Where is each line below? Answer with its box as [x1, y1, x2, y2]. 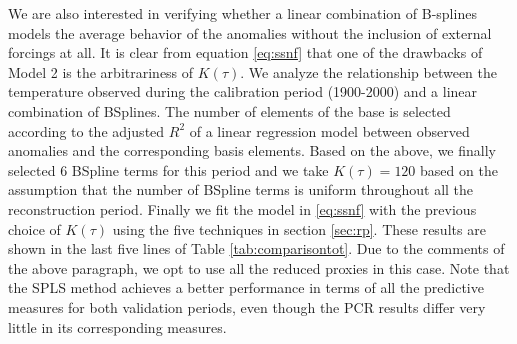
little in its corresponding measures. [8, 316, 227, 337]
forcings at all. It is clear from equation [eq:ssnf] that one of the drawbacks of [8, 42, 483, 63]
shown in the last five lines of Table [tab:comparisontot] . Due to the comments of [8, 238, 505, 259]
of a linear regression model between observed [189, 120, 470, 141]
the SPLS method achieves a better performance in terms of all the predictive [8, 277, 484, 298]
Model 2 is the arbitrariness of [8, 61, 194, 82]
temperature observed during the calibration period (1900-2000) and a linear [8, 81, 478, 102]
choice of [8, 218, 61, 239]
